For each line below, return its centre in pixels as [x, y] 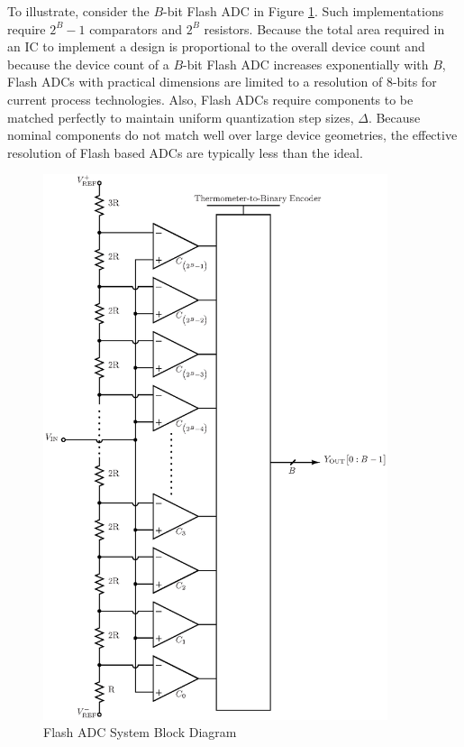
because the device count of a [88, 64]
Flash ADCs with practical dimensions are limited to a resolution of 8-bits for [222, 82]
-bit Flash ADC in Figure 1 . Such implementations [304, 11]
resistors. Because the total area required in [324, 28]
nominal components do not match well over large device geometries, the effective [232, 135]
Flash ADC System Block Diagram [140, 732]
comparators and [136, 28]
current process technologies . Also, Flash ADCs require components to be [210, 99]
